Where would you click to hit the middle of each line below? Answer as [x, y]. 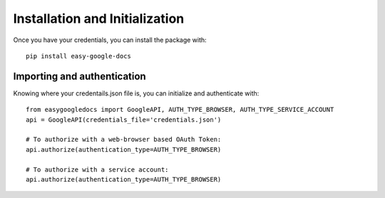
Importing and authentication [79, 76]
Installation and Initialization [99, 19]
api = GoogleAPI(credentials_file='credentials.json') [124, 120]
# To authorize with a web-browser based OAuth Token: [124, 140]
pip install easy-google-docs [79, 56]
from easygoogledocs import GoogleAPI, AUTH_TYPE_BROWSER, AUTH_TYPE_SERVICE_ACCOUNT [180, 110]
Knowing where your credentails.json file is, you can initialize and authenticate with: [136, 93]
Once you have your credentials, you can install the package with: [110, 40]
